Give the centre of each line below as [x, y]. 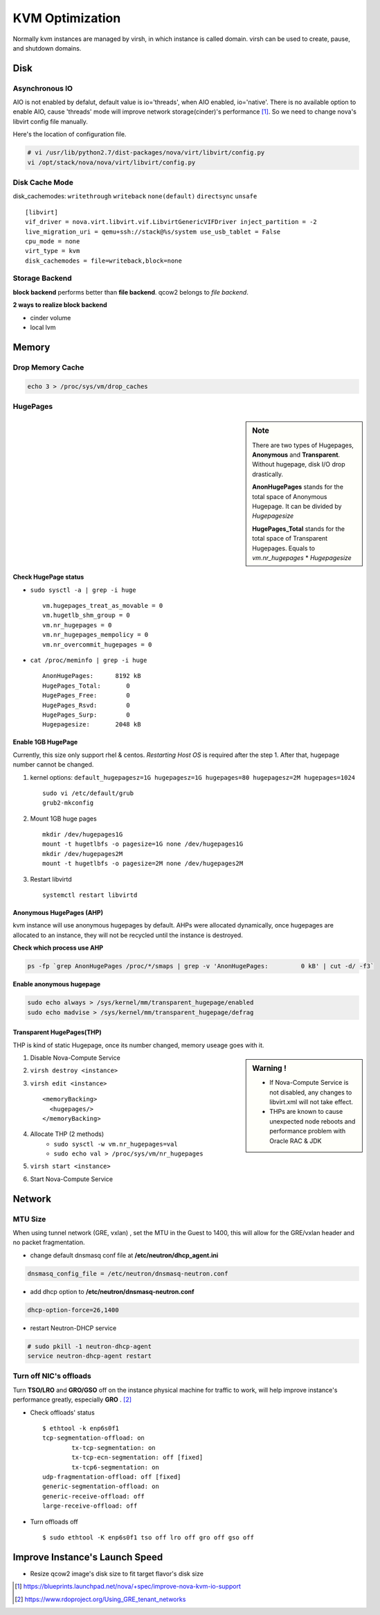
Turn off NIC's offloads [52, 1376]
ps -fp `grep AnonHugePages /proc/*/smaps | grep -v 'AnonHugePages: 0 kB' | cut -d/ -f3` [201, 966]
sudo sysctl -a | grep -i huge [83, 590]
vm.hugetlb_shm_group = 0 [87, 616]
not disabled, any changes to [311, 1092]
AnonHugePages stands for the [298, 487]
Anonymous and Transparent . [296, 455]
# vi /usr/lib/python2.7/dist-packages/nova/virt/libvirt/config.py [146, 153]
